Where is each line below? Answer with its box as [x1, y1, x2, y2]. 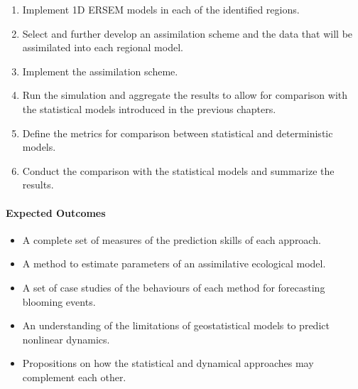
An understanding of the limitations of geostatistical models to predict [22, 318, 330, 333]
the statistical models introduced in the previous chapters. [22, 101, 276, 116]
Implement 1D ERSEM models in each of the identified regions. [22, 2, 300, 16]
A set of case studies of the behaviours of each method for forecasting [22, 279, 325, 294]
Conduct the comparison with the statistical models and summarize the [22, 163, 335, 178]
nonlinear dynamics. [22, 331, 110, 346]
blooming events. [22, 294, 96, 309]
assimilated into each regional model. [22, 40, 183, 55]
